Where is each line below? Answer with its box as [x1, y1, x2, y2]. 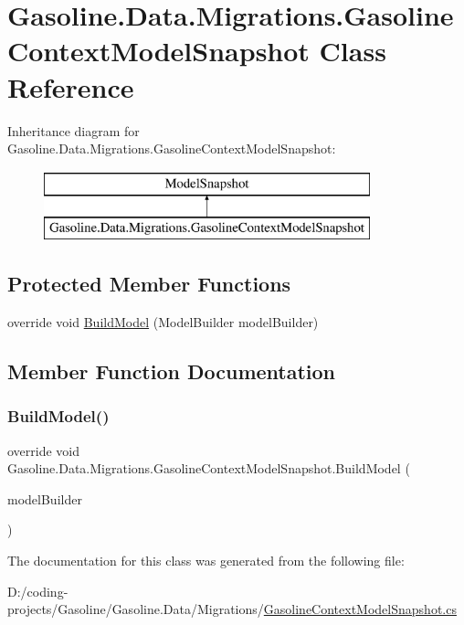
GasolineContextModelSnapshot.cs [263, 599, 457, 619]
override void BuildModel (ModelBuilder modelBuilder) [7, 312, 319, 332]
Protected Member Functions [7, 270, 291, 298]
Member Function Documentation [7, 357, 336, 386]
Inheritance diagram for [7, 121, 140, 140]
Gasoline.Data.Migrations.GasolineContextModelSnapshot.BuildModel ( [7, 459, 410, 478]
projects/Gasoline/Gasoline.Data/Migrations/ [7, 599, 264, 619]
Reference [7, 68, 134, 105]
